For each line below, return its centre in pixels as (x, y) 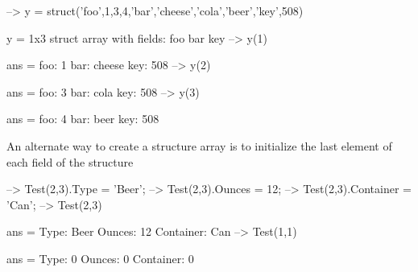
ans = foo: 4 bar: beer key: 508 (83, 119)
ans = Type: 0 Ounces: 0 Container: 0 (100, 258)
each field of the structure (70, 161)
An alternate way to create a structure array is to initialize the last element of (199, 145)
